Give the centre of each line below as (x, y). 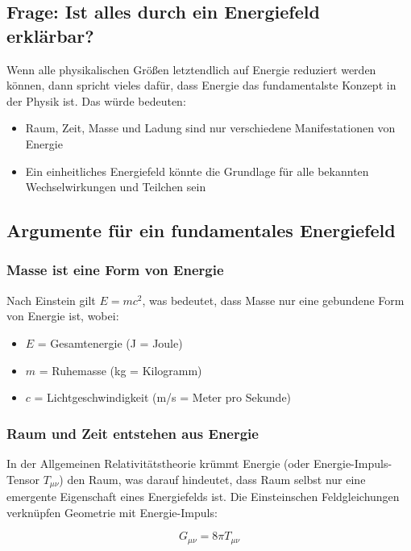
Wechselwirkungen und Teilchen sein (116, 187)
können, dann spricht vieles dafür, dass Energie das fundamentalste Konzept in (201, 85)
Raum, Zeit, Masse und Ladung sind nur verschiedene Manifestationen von (210, 128)
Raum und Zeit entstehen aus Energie (133, 433)
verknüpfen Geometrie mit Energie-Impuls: (112, 512)
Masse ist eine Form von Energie (115, 270)
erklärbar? (50, 35)
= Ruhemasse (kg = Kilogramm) (120, 370)
